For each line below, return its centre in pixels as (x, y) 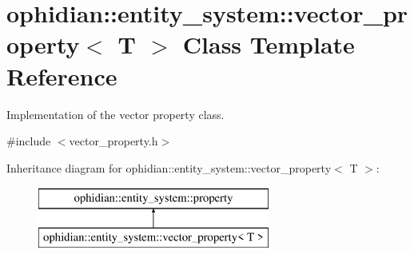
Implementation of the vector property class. (115, 114)
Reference (62, 75)
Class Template (269, 44)
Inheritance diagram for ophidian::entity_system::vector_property (169, 167)
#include (29, 141)
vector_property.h (113, 141)
